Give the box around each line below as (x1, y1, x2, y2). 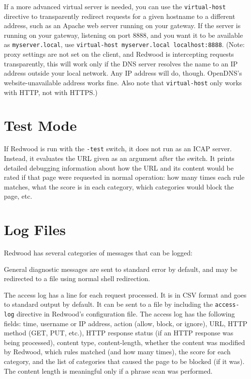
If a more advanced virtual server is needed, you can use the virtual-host (4, 1, 226, 11)
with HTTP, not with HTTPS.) (4, 87, 98, 97)
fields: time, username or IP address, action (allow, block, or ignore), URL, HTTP (4, 318, 248, 328)
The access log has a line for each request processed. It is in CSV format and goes (4, 289, 247, 300)
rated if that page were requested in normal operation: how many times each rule (4, 172, 245, 182)
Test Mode (4, 115, 77, 135)
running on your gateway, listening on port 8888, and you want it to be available (4, 30, 243, 40)
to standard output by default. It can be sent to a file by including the (4, 299, 213, 309)
